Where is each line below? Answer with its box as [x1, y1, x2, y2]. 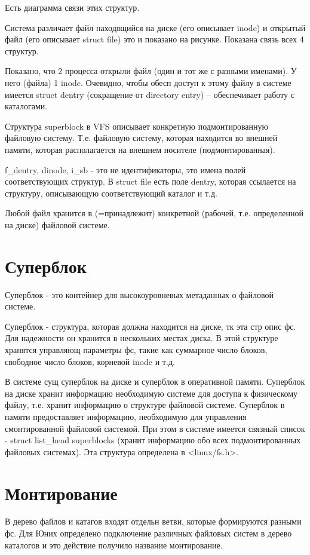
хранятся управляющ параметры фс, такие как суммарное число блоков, [5, 344, 268, 355]
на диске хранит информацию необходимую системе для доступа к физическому [5, 387, 298, 399]
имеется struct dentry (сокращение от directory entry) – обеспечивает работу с [5, 88, 294, 100]
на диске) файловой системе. [5, 218, 110, 231]
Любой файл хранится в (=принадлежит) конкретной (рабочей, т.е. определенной [5, 207, 303, 219]
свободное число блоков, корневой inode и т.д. [5, 355, 175, 367]
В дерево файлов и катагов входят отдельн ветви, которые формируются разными [5, 515, 302, 528]
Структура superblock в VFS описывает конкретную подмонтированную [5, 119, 268, 132]
